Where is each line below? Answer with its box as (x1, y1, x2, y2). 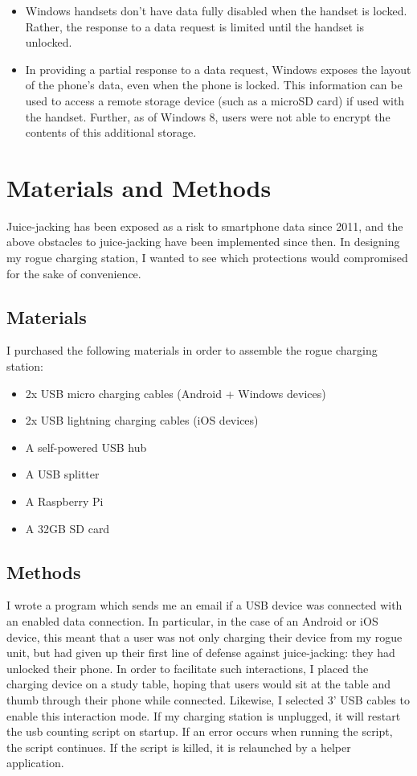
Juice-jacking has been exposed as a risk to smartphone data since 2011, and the (6, 217, 403, 234)
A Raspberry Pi (25, 493, 104, 510)
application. (6, 754, 64, 771)
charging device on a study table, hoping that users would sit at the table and (6, 675, 390, 692)
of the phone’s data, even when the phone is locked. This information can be (25, 76, 403, 93)
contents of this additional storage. (25, 124, 197, 141)
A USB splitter (25, 466, 100, 482)
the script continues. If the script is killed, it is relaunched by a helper (6, 738, 351, 755)
